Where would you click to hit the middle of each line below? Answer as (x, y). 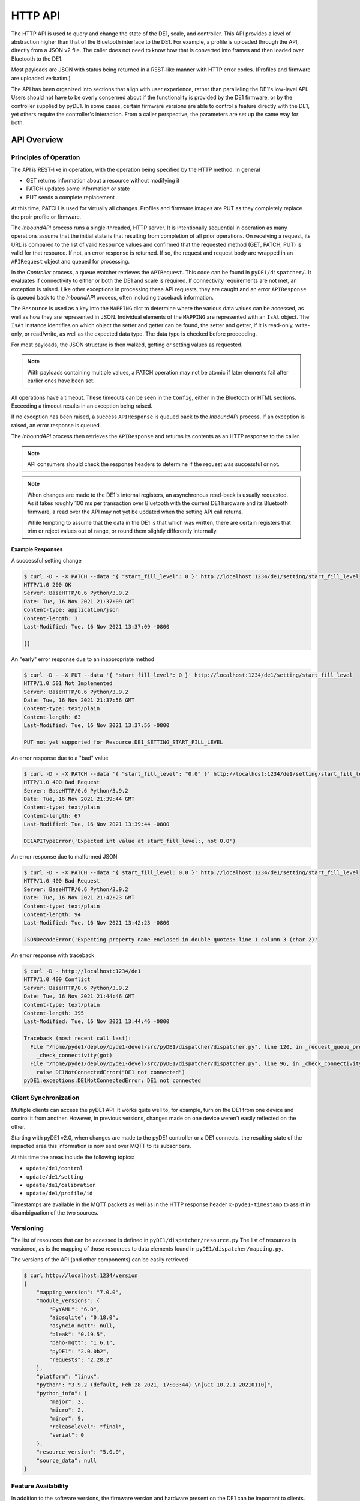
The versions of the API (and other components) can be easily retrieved (100, 1260)
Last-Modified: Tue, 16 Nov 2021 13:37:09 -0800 (97, 627)
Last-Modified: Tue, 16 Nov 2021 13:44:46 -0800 (97, 1022)
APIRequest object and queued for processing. (70, 261)
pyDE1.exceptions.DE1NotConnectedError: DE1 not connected (112, 1080)
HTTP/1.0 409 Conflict (57, 980)
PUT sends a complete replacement (70, 197)
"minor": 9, (66, 1418)
